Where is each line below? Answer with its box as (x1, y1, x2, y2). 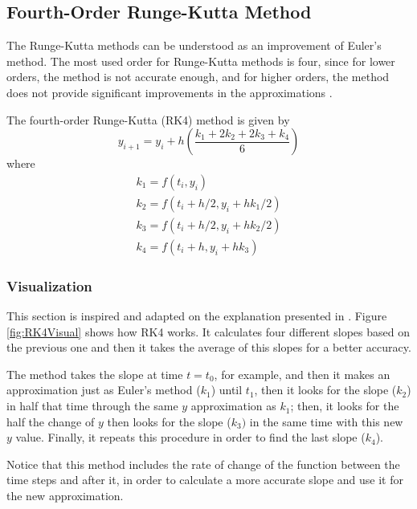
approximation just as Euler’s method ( (6, 381, 201, 398)
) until (211, 381, 243, 398)
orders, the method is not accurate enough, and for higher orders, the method (6, 68, 390, 85)
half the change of (6, 413, 95, 430)
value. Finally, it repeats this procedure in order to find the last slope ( (15, 429, 366, 446)
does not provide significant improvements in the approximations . (6, 83, 333, 100)
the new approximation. (6, 487, 124, 504)
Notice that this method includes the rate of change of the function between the (6, 455, 400, 472)
